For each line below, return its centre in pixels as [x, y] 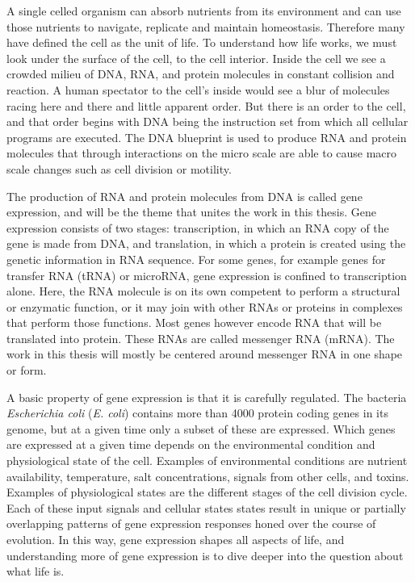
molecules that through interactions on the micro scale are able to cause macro [202, 153]
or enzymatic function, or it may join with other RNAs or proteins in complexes [205, 306]
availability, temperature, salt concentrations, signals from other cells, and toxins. [208, 476]
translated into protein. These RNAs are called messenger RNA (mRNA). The [201, 338]
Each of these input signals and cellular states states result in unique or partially [206, 507]
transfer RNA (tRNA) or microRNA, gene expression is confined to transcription [207, 275]
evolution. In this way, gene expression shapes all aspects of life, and [176, 539]
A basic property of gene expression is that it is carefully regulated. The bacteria [207, 397]
